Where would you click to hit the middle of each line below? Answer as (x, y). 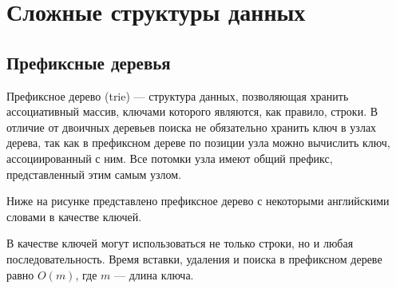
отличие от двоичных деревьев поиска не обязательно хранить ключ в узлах (192, 127)
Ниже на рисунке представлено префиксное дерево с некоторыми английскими (198, 201)
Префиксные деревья (89, 62)
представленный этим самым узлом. (94, 174)
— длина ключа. (154, 274)
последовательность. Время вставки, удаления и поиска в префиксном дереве (194, 258)
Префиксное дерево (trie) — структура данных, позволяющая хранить (178, 95)
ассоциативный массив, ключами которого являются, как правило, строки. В (192, 111)
